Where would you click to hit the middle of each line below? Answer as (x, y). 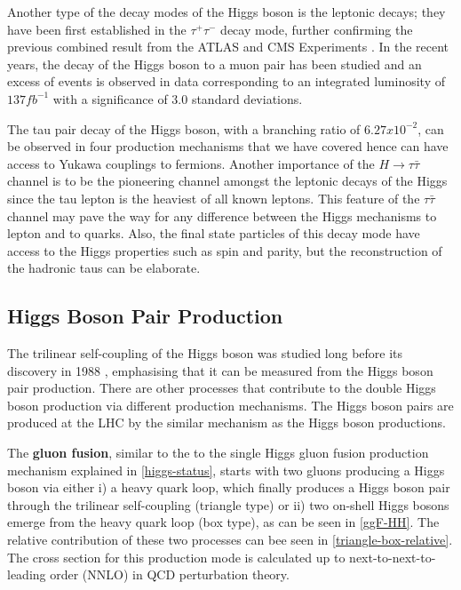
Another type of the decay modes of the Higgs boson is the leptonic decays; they (227, 12)
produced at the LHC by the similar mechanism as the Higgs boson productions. (227, 423)
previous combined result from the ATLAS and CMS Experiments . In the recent (228, 47)
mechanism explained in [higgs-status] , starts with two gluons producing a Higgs (226, 470)
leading (27, 574)
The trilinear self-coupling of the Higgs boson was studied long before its (205, 353)
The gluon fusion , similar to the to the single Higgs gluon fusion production (218, 453)
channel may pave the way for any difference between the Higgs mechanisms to (222, 215)
